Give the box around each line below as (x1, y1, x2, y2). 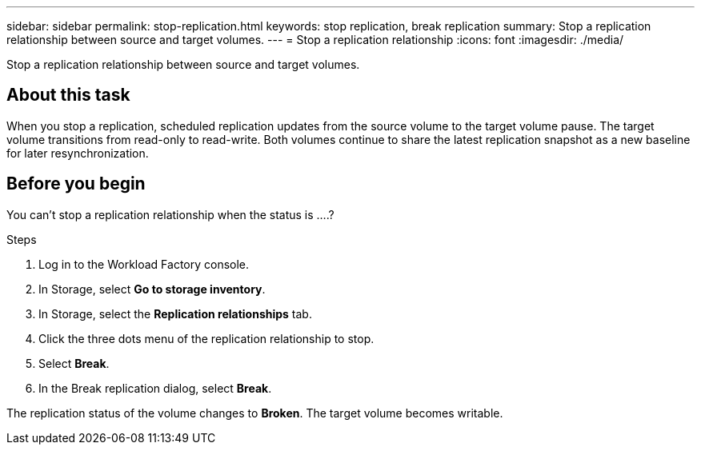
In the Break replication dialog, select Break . (38, 381, 272, 395)
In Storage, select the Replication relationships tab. (38, 306, 312, 321)
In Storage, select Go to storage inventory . (38, 281, 266, 296)
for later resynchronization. (6, 146, 149, 160)
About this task (6, 85, 130, 106)
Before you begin (6, 174, 146, 194)
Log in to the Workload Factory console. (38, 257, 250, 271)
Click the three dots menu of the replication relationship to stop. (38, 331, 375, 345)
